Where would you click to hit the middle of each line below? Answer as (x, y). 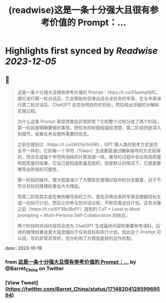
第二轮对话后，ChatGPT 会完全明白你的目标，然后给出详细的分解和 (90, 105)
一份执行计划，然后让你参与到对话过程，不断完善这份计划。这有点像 (91, 203)
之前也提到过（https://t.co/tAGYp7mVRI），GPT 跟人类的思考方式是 (85, 144)
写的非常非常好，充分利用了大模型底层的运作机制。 (83, 238)
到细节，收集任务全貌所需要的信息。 (54, 134)
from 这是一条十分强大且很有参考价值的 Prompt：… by (71, 262)
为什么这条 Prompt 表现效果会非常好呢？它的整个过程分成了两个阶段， (89, 121)
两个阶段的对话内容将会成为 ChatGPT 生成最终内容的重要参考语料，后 (89, 226)
